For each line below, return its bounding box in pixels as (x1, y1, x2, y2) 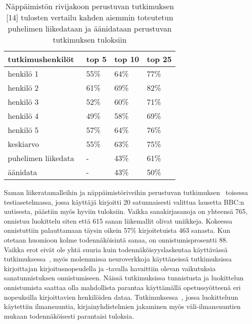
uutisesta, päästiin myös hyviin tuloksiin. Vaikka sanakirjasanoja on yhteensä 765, (4, 206, 248, 216)
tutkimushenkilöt (8, 53, 74, 65)
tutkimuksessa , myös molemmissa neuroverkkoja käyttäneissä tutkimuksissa (4, 254, 232, 264)
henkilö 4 (8, 110, 39, 121)
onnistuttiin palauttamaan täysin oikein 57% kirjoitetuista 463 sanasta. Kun (4, 225, 231, 235)
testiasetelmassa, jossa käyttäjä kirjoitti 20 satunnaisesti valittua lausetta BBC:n (4, 196, 244, 207)
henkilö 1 (8, 68, 39, 79)
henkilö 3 (8, 96, 39, 107)
